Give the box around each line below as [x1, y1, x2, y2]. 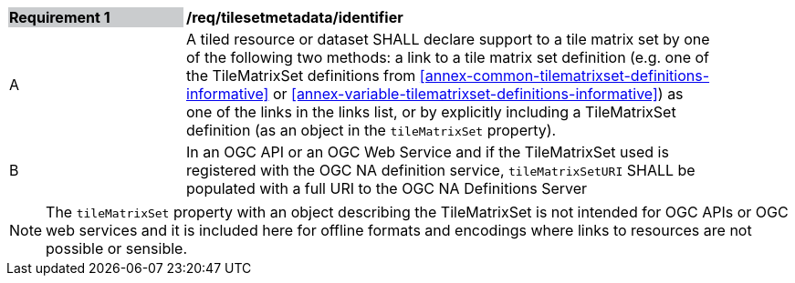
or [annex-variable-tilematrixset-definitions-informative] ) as [272, 85, 684, 103]
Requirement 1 [9, 8, 110, 26]
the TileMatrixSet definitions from [186, 66, 416, 85]
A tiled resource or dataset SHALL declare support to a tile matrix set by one [186, 30, 710, 48]
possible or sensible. [46, 239, 187, 258]
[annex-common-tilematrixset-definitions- [419, 66, 710, 85]
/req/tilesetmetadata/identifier [186, 8, 403, 26]
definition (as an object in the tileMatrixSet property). [186, 121, 557, 139]
